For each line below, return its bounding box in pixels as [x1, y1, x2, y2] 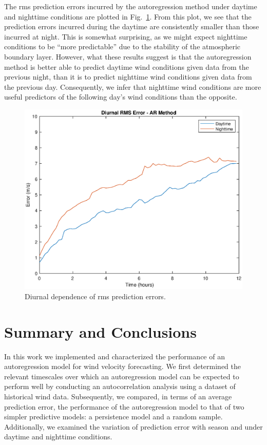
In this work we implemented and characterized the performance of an [4, 351, 225, 361]
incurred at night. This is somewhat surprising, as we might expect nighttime [4, 31, 247, 42]
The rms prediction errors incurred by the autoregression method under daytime [4, 1, 257, 11]
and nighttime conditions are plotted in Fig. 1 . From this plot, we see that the [4, 11, 252, 22]
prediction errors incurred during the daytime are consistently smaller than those [4, 21, 259, 32]
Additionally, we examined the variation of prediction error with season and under [4, 421, 263, 432]
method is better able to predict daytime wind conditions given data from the [4, 61, 249, 72]
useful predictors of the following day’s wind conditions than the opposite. [4, 91, 237, 102]
